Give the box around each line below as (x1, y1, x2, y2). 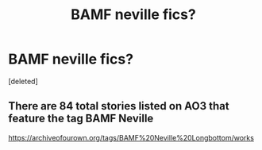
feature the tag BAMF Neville (8, 112, 154, 125)
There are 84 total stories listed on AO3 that (8, 99, 229, 113)
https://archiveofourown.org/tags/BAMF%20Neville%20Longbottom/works (8, 133, 254, 142)
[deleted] (8, 76, 38, 86)
